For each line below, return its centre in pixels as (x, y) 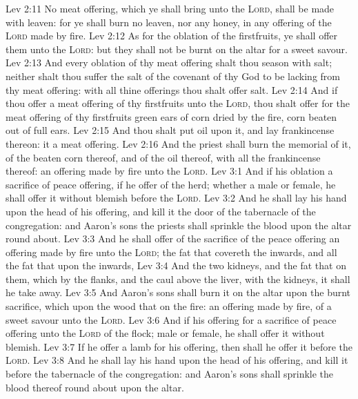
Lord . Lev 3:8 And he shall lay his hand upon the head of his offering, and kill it (177, 360)
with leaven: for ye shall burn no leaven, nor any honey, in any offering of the (169, 22)
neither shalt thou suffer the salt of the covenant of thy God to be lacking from (173, 76)
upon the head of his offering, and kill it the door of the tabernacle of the (161, 211)
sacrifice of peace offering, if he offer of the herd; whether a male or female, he (171, 184)
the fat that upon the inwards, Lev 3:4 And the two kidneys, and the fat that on (176, 265)
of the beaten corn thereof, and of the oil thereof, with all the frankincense (163, 157)
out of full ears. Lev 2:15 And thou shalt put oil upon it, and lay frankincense (170, 130)
